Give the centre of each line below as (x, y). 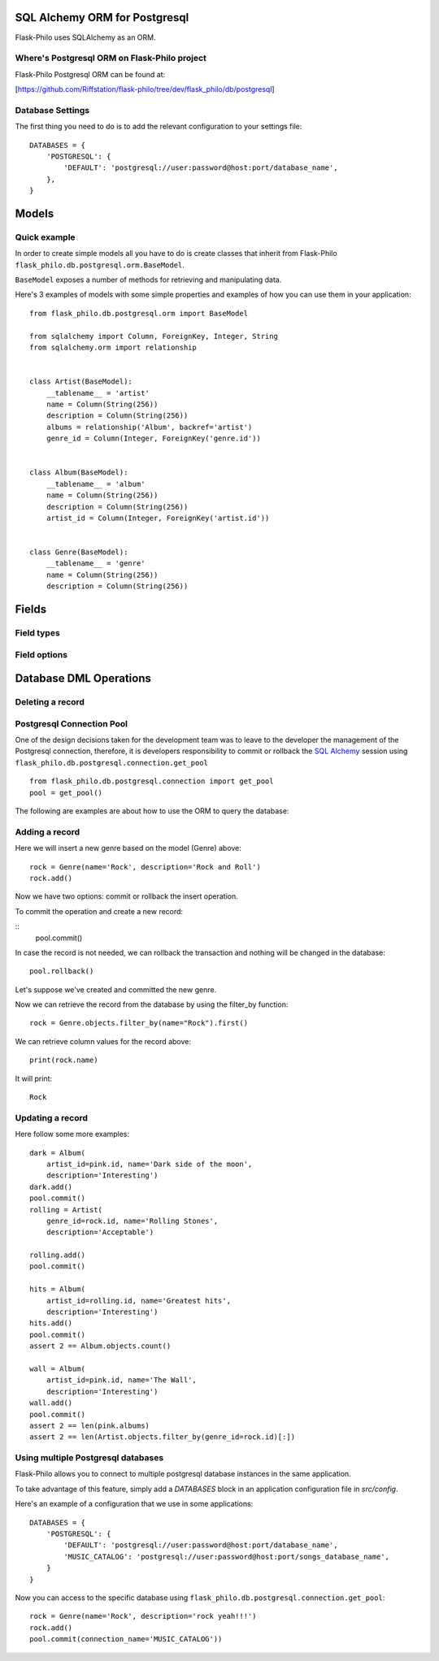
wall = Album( (57, 1369)
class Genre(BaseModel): (79, 552)
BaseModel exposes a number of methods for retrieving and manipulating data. (148, 280)
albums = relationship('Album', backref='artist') (149, 427)
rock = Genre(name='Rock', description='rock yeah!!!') (143, 1616)
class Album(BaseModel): (79, 473)
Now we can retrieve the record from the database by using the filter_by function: (152, 1004)
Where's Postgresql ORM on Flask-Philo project (111, 59)
